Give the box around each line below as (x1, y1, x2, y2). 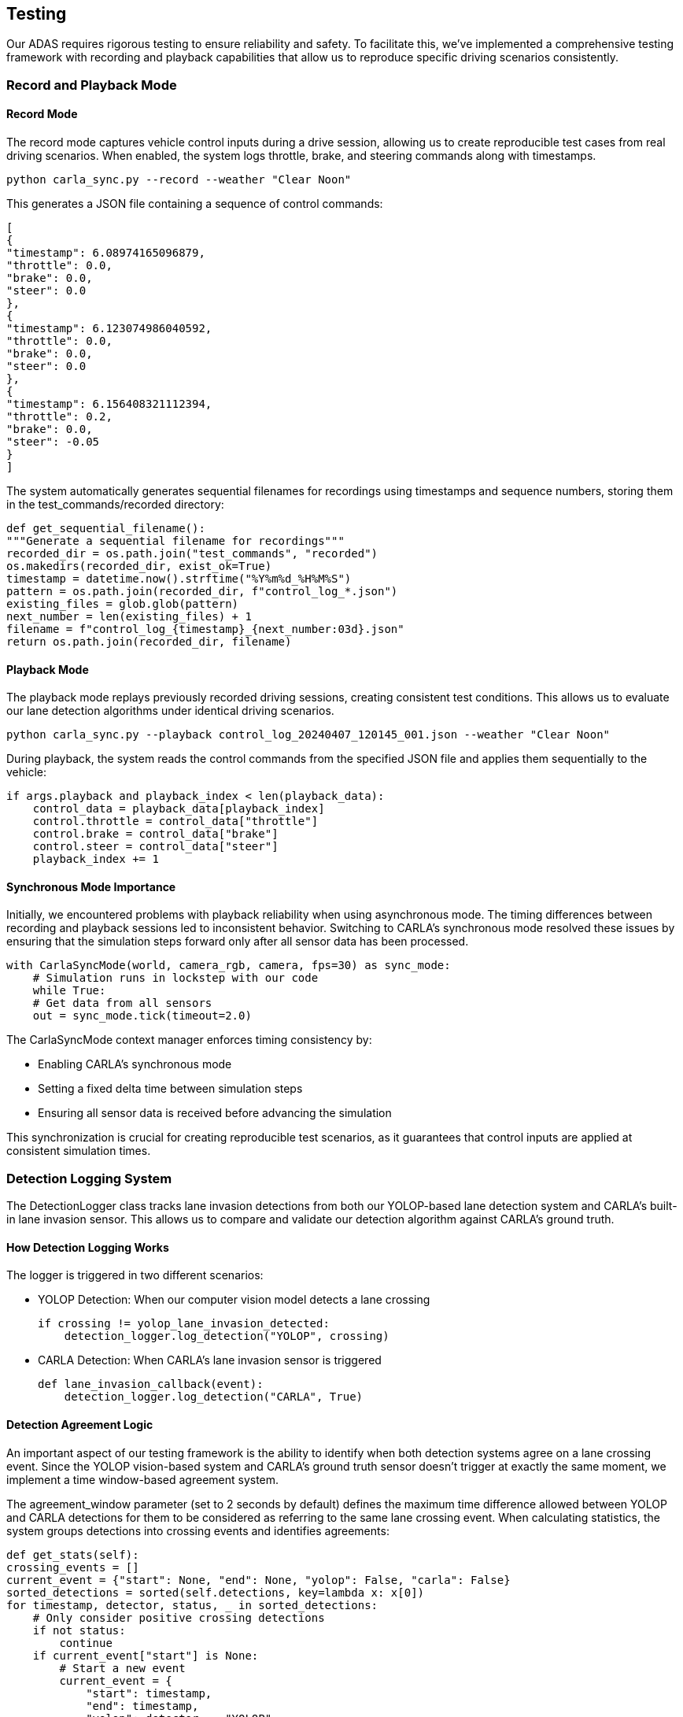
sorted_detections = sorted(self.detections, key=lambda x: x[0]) (6, 1586, 425, 1599)
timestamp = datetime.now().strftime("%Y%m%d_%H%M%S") (6, 572, 352, 586)
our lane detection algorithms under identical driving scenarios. (6, 704, 334, 718)
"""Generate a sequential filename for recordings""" (6, 535, 345, 548)
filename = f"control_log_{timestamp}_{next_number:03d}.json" (6, 623, 404, 636)
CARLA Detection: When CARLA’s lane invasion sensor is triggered (38, 1353, 382, 1367)
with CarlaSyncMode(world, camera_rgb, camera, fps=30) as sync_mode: (6, 959, 451, 972)
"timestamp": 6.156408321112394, (6, 398, 212, 411)
